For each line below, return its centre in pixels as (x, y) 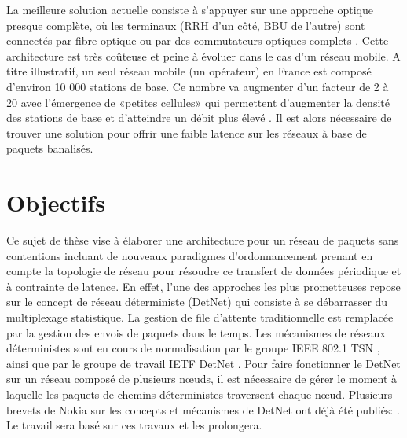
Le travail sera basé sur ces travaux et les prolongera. (134, 425)
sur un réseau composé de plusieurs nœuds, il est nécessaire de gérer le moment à (202, 379)
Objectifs (56, 202)
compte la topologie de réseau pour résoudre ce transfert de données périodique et (204, 271)
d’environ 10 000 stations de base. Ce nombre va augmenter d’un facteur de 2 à (198, 86)
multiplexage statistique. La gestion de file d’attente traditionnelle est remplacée (200, 317)
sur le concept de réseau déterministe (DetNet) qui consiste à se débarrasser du (197, 302)
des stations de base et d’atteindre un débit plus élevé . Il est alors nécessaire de (199, 118)
